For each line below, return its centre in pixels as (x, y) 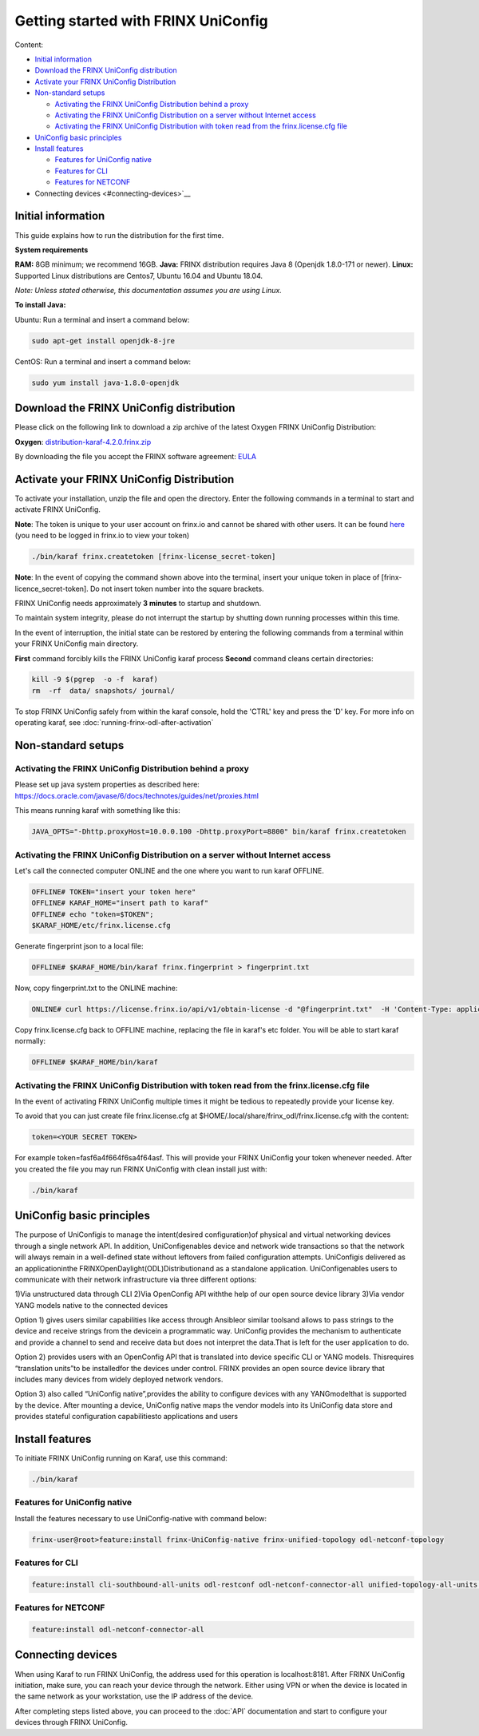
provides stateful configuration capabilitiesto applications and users (127, 1417)
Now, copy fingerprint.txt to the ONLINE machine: (96, 988)
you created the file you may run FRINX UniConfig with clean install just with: (141, 1169)
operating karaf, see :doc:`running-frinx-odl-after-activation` (114, 723)
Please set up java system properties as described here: (107, 785)
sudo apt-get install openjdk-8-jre (103, 341)
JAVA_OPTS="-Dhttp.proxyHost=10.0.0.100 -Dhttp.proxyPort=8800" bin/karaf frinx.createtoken (219, 832)
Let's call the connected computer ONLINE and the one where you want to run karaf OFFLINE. (170, 870)
